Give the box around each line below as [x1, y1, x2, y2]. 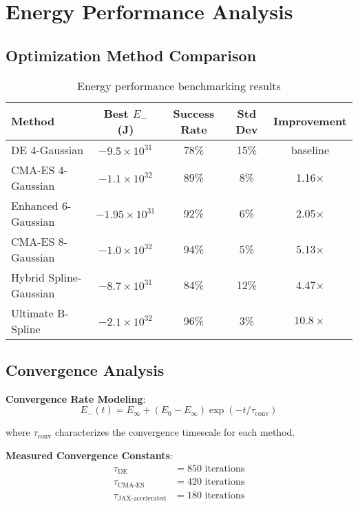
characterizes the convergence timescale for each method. [54, 425, 295, 439]
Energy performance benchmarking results [77, 77, 281, 94]
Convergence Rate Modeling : [6, 391, 146, 405]
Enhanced [11, 197, 59, 213]
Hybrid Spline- [11, 268, 82, 285]
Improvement [273, 113, 347, 129]
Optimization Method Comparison [6, 44, 257, 65]
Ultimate [11, 304, 54, 321]
